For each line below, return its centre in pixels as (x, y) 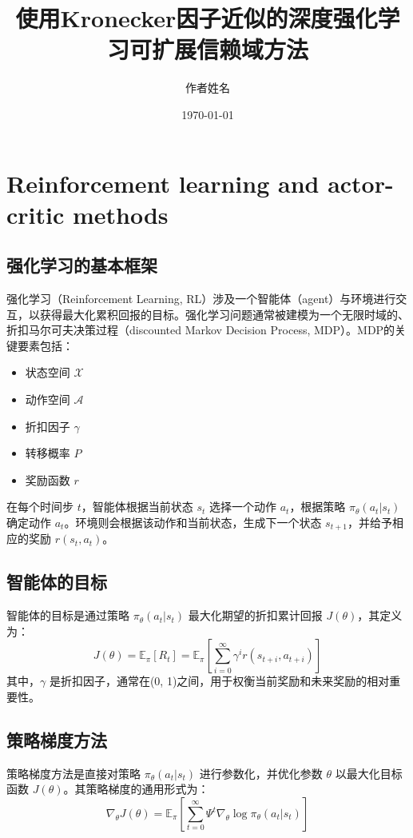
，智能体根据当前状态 (137, 507)
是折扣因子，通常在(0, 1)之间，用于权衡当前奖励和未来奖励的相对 (219, 681)
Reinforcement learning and (163, 183)
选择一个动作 (242, 507)
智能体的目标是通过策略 (68, 615)
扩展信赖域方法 (230, 49)
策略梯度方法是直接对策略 (73, 773)
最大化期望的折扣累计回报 (255, 615)
